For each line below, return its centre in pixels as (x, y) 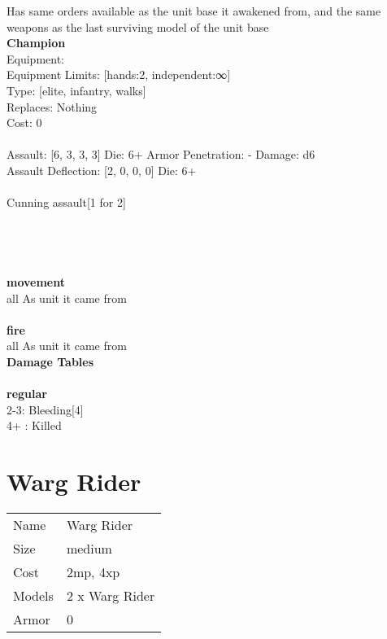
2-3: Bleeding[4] (45, 409)
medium (89, 549)
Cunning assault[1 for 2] (66, 202)
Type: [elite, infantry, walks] (76, 90)
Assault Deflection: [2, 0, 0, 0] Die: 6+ (102, 170)
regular (27, 394)
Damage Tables (50, 362)
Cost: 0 (24, 123)
